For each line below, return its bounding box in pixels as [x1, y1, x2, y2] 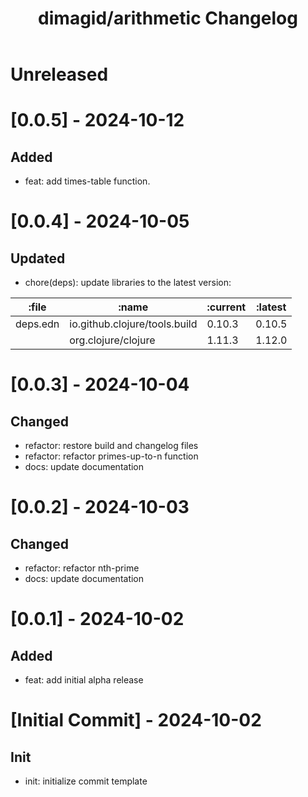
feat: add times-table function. [24, 175, 151, 187]
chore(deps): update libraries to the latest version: [24, 277, 232, 289]
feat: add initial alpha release [24, 674, 144, 686]
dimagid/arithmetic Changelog [38, 7, 298, 30]
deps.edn [15, 317, 60, 331]
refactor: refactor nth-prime [24, 562, 140, 574]
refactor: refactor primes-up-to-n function [24, 450, 199, 462]
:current [206, 300, 247, 314]
